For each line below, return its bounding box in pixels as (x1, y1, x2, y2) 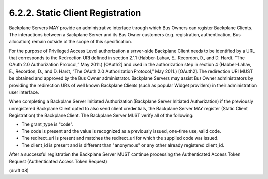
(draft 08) (9, 167, 29, 173)
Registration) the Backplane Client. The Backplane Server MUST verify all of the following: (9, 112, 194, 119)
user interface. (9, 89, 39, 95)
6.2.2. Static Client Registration (9, 7, 141, 18)
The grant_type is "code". (21, 121, 74, 127)
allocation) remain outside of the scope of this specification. (9, 39, 132, 45)
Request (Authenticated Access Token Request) (9, 158, 107, 164)
